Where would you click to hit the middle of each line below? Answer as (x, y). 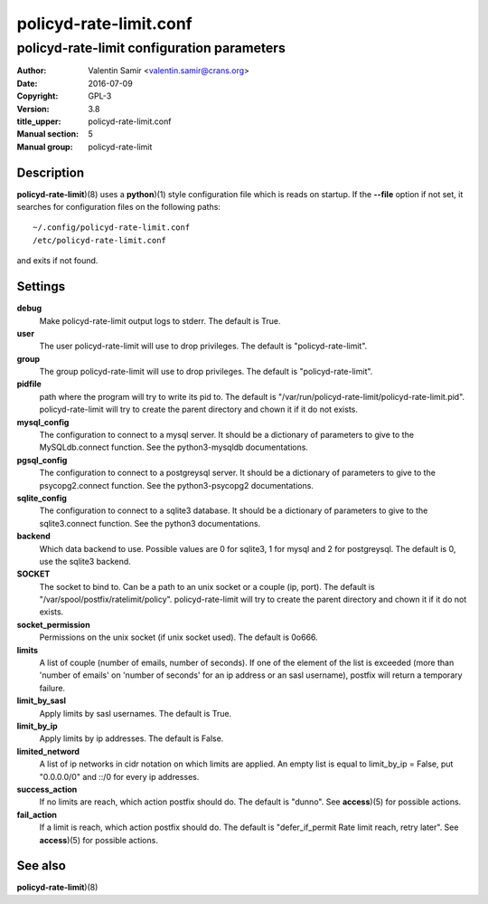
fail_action (37, 814)
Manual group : (45, 147)
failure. (52, 688)
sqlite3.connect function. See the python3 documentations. (150, 523)
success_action (47, 789)
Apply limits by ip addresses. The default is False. (131, 738)
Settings (41, 286)
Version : (33, 109)
